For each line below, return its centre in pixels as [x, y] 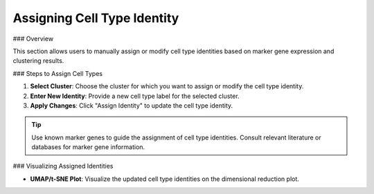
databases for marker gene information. [88, 147]
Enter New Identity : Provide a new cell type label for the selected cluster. [135, 96]
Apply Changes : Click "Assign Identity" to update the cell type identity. [132, 105]
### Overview [33, 39]
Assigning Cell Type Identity [96, 18]
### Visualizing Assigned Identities [63, 166]
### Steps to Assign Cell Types [58, 73]
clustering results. [38, 61]
